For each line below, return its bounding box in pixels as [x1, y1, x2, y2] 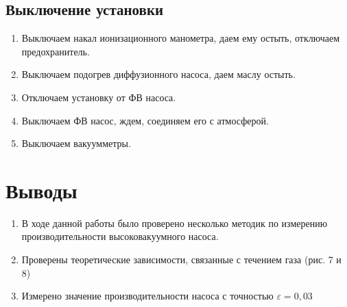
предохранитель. [21, 44, 90, 58]
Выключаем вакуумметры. [21, 136, 131, 150]
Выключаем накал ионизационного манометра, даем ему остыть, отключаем [21, 31, 340, 45]
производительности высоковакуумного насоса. [21, 229, 219, 243]
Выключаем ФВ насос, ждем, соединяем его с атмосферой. [21, 113, 269, 127]
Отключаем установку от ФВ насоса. [21, 90, 176, 104]
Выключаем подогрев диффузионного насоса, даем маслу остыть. [21, 67, 296, 81]
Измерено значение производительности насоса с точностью [21, 289, 274, 303]
